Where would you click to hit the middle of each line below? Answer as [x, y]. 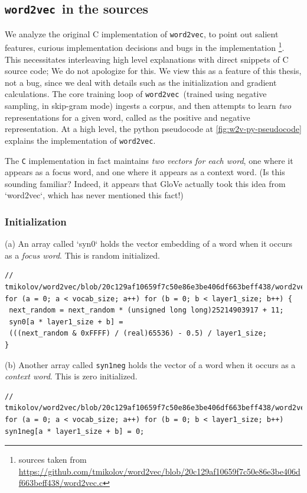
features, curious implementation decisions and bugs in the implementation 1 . [145, 47]
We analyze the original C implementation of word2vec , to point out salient [142, 33]
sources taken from [53, 460]
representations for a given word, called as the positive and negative [128, 117]
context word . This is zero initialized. [71, 376]
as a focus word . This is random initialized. [82, 255]
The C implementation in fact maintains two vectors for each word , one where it [149, 160]
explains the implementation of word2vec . [80, 140]
